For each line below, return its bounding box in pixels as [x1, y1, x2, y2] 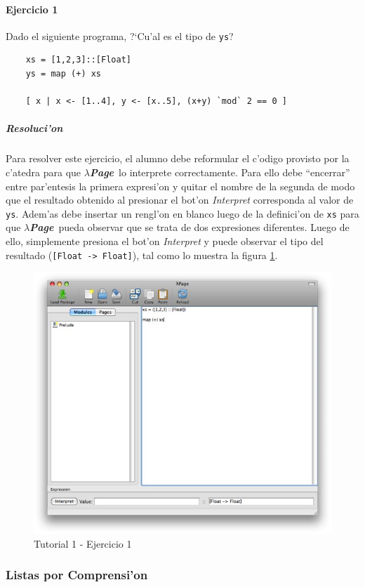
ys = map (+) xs [25, 69, 102, 79]
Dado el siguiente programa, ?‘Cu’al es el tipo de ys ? [6, 28, 234, 43]
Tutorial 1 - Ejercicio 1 [34, 536, 132, 550]
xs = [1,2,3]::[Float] [25, 55, 131, 65]
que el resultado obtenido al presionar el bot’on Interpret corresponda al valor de [6, 192, 354, 207]
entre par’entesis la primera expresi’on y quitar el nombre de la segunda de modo [6, 178, 355, 193]
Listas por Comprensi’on [6, 566, 148, 583]
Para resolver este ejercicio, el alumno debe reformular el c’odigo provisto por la [6, 151, 350, 166]
